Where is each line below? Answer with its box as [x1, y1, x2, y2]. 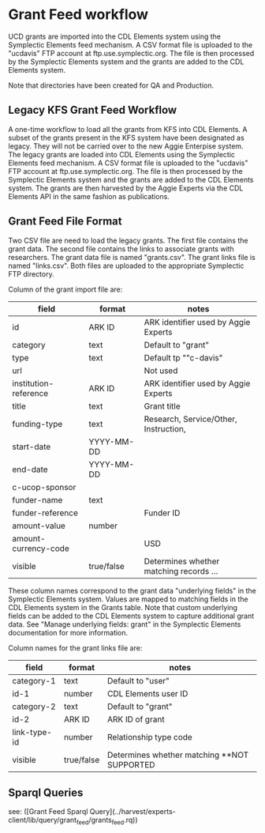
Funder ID [144, 507, 181, 518]
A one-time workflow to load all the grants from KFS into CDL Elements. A [8, 124, 248, 134]
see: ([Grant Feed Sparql [8, 807, 88, 816]
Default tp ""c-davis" [144, 352, 223, 363]
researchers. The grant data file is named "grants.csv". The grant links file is [8, 252, 256, 262]
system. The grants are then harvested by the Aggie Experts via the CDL [8, 183, 244, 193]
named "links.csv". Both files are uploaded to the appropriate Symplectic [8, 261, 244, 270]
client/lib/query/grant [8, 816, 77, 825]
